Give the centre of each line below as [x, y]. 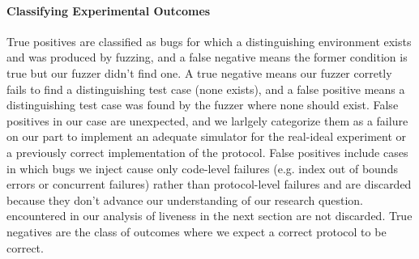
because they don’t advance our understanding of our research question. [185, 200]
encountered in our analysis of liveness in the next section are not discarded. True [209, 216]
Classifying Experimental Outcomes [109, 10]
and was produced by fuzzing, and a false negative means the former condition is [207, 57]
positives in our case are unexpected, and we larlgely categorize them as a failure [207, 120]
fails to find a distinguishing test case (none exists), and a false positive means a [206, 89]
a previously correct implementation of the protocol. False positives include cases [207, 152]
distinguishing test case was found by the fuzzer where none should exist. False [203, 105]
